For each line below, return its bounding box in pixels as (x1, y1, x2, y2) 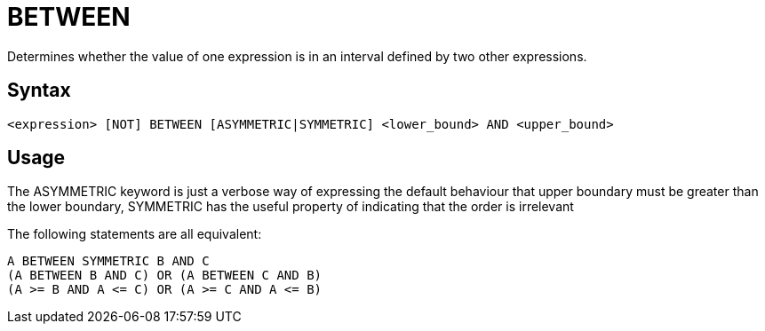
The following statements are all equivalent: (7, 226, 262, 242)
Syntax (7, 79, 71, 102)
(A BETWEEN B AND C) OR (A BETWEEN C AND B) (7, 268, 323, 283)
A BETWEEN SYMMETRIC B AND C (7, 254, 210, 269)
